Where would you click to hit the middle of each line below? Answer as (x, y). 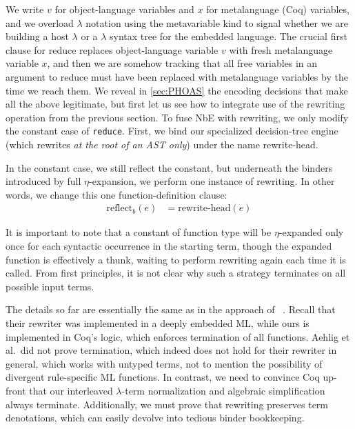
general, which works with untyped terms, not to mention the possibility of (164, 363)
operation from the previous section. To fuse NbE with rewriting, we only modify (177, 117)
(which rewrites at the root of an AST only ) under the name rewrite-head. (162, 144)
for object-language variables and (124, 9)
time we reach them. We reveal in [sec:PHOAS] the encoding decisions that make (177, 90)
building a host (37, 36)
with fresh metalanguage (281, 49)
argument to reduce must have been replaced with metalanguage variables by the (177, 76)
